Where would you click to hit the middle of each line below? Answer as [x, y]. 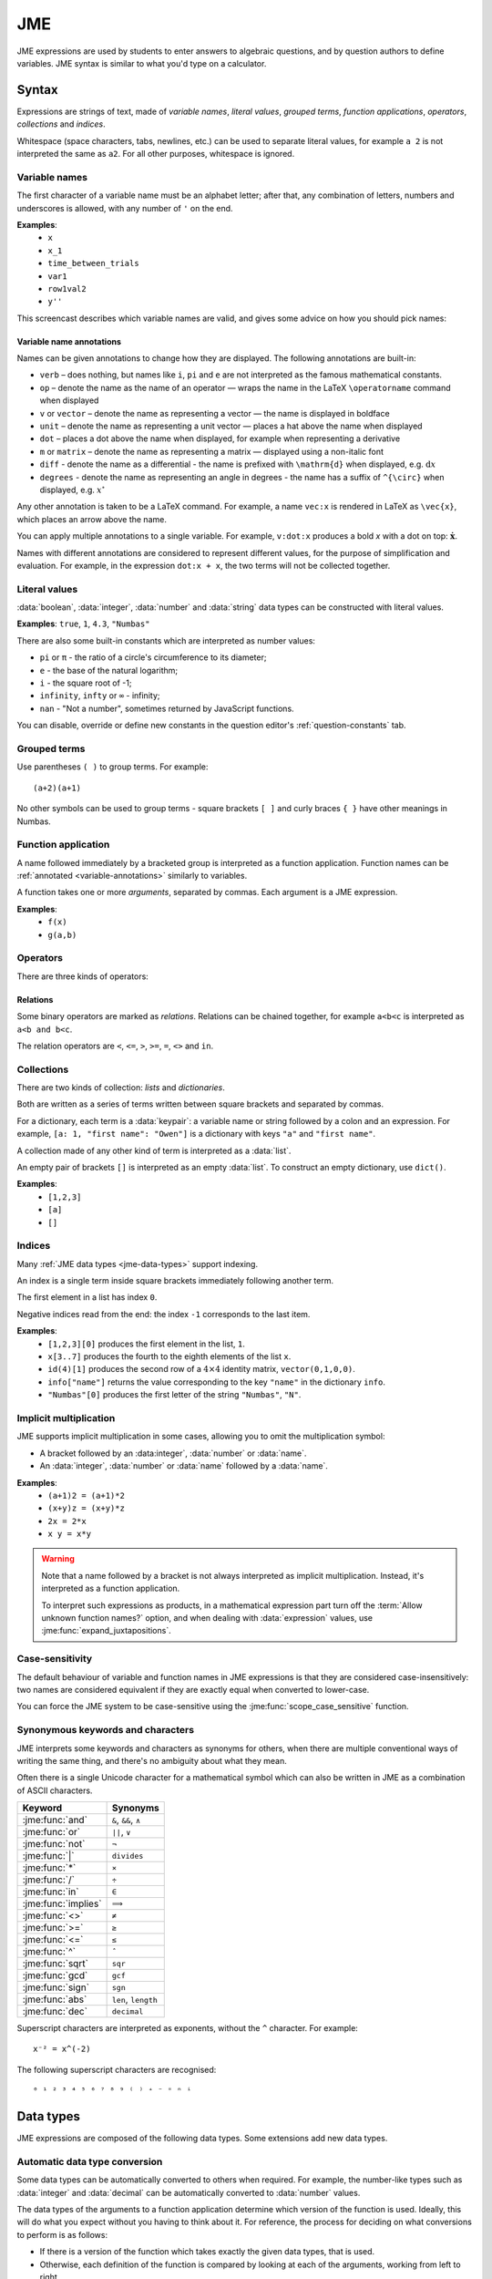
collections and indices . [61, 124]
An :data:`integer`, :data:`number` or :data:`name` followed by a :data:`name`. [184, 1466]
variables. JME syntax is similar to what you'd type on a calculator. [142, 63]
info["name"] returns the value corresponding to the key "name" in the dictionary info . [217, 1382]
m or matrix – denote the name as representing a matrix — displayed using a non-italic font [212, 451]
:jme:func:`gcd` [55, 1975]
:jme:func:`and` [55, 1820]
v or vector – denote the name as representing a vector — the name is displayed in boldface [215, 413]
